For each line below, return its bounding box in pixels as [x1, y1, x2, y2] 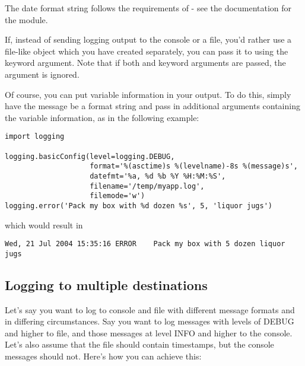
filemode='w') [90, 192, 145, 200]
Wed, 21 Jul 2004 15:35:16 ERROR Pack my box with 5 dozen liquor [5, 240, 285, 249]
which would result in [5, 218, 83, 231]
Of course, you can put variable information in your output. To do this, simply [5, 88, 291, 100]
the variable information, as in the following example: [5, 111, 199, 123]
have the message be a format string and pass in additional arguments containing [5, 100, 300, 112]
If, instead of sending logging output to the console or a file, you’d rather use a [5, 33, 292, 46]
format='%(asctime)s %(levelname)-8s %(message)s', [90, 162, 298, 171]
